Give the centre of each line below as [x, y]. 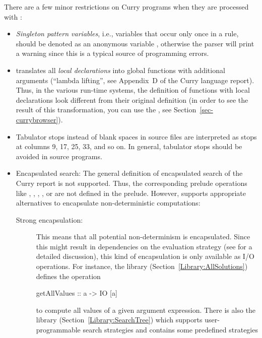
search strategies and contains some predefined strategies [170, 330]
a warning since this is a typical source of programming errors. [112, 53]
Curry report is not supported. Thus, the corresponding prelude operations [132, 183]
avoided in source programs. [59, 156]
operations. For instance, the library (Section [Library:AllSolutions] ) [142, 266]
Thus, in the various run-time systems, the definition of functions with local [133, 90]
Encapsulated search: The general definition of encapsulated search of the [129, 173]
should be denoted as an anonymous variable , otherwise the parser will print [135, 43]
